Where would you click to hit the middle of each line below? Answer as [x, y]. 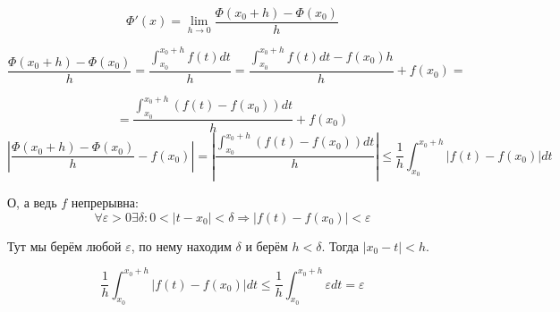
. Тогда [340, 245]
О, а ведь [32, 202]
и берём [267, 245]
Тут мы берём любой [64, 245]
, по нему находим [181, 245]
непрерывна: [105, 202]
